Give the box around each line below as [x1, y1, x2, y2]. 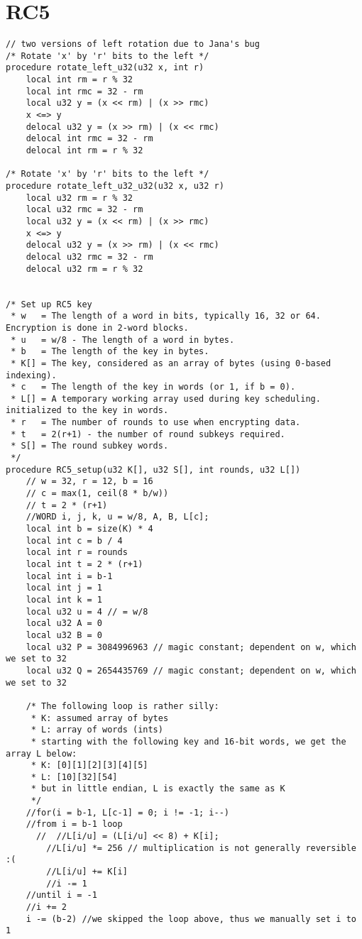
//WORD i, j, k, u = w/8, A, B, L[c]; [26, 512, 209, 522]
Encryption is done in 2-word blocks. [6, 322, 189, 333]
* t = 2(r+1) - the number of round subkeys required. [11, 429, 285, 439]
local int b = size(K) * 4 [26, 524, 153, 534]
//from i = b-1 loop [26, 819, 123, 830]
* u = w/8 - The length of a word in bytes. [11, 334, 235, 345]
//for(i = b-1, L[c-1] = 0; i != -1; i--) [26, 807, 229, 818]
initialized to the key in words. [6, 405, 169, 416]
